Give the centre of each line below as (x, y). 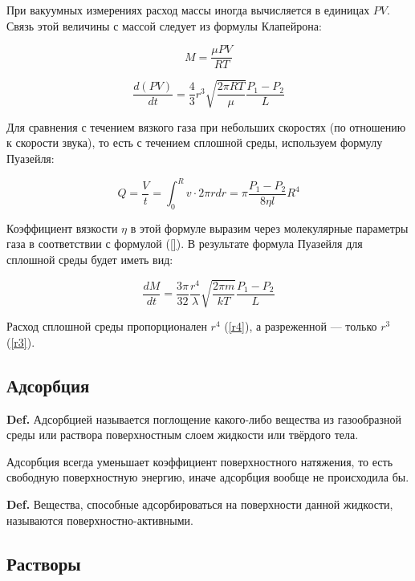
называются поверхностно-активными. (100, 520)
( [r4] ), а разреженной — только (301, 326)
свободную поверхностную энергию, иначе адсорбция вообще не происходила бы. (208, 477)
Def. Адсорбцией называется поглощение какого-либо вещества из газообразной (204, 418)
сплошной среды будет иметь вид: (90, 260)
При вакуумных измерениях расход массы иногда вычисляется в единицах (188, 10)
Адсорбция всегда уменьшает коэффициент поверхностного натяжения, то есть (200, 461)
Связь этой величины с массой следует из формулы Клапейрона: (164, 25)
